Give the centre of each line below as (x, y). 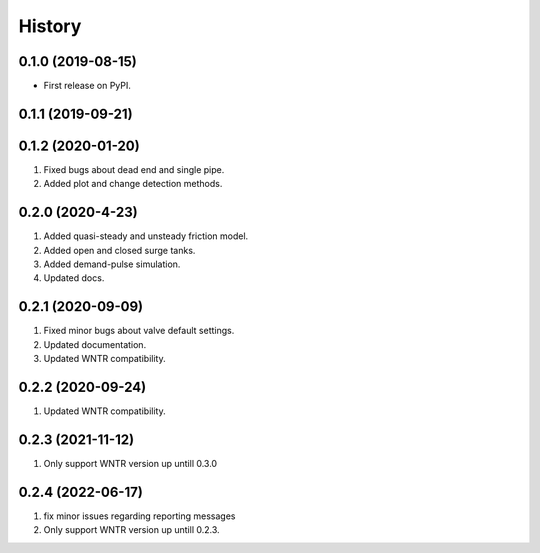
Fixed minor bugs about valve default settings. (139, 331)
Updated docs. (74, 278)
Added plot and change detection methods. (133, 184)
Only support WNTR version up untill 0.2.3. (131, 530)
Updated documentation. (95, 344)
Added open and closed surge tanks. (119, 250)
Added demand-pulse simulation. (112, 264)
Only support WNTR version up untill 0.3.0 (130, 463)
